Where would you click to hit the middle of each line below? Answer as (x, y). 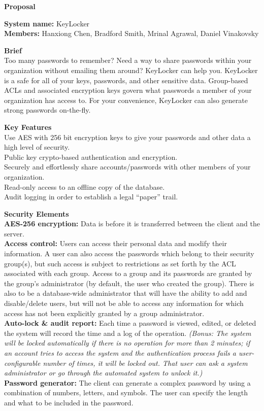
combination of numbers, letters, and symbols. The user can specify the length (126, 392)
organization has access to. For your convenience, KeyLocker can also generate (126, 100)
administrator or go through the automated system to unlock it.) (103, 373)
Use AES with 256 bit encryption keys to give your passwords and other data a (127, 137)
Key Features (28, 127)
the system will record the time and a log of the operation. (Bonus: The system (128, 333)
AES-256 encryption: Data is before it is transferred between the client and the (132, 224)
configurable (22, 363)
